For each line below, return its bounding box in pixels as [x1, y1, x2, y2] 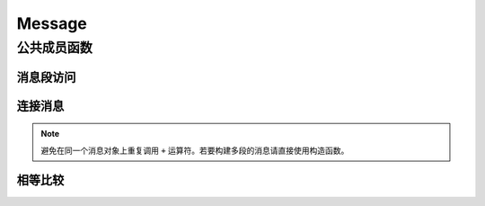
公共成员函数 [16, 40, 93, 56]
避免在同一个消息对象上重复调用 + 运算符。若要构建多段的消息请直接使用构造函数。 [40, 145, 349, 156]
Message [16, 13, 87, 33]
